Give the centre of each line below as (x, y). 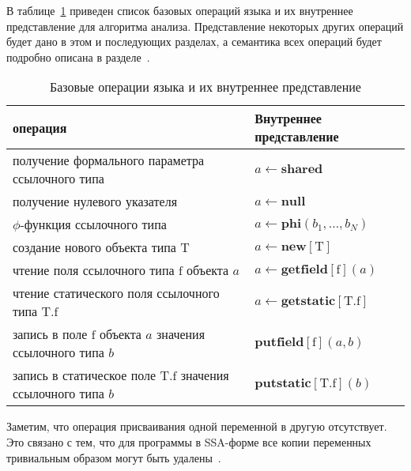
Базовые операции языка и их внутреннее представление (205, 87)
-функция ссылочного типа (93, 224)
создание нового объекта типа (94, 247)
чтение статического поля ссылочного (116, 293)
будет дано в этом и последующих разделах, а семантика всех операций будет (194, 41)
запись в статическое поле (85, 375)
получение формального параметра (109, 160)
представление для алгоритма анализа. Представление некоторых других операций (205, 26)
